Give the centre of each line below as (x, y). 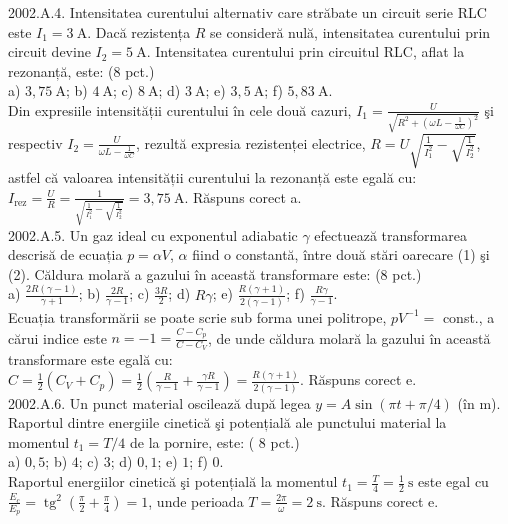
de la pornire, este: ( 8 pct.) (214, 441)
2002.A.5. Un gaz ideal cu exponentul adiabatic (153, 234)
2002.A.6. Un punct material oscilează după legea (159, 402)
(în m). (479, 402)
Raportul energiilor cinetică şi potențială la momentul (173, 481)
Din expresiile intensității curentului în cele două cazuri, (180, 109)
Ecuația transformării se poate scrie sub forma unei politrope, (197, 316)
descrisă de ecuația (65, 254)
